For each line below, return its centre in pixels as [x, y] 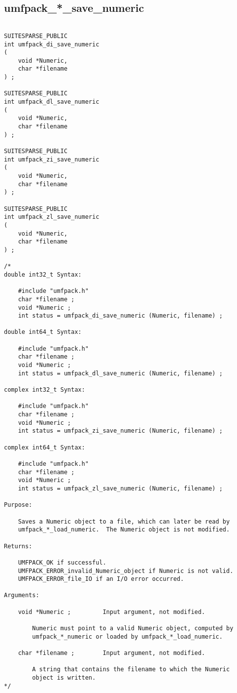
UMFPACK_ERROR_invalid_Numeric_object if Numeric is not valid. [126, 571]
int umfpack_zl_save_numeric [52, 217]
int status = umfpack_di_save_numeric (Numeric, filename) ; [120, 316]
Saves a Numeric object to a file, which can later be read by [124, 521]
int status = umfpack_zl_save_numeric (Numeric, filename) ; [120, 488]
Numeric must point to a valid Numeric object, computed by [133, 629]
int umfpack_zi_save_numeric [52, 159]
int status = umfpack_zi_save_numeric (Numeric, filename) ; [120, 431]
